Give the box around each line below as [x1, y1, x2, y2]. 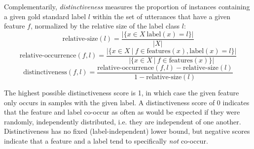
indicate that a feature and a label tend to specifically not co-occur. [4, 135, 208, 146]
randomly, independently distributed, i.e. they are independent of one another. [4, 116, 241, 126]
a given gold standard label [4, 11, 86, 21]
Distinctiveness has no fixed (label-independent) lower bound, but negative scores [4, 126, 250, 136]
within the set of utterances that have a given [92, 11, 231, 21]
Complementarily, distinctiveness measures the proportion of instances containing [4, 1, 250, 11]
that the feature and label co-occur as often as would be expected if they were [4, 107, 240, 117]
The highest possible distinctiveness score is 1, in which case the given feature [4, 87, 239, 97]
